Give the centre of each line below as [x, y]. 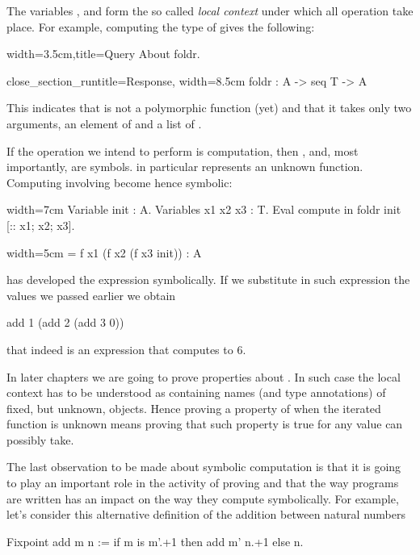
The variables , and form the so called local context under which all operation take [210, 10]
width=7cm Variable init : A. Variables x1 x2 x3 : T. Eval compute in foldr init [204, 209]
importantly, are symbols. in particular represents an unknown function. [185, 167]
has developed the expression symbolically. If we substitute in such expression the [208, 280]
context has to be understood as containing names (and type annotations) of [196, 392]
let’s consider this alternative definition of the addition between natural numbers [206, 514]
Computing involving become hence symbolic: [120, 182]
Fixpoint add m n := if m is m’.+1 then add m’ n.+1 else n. [155, 541]
